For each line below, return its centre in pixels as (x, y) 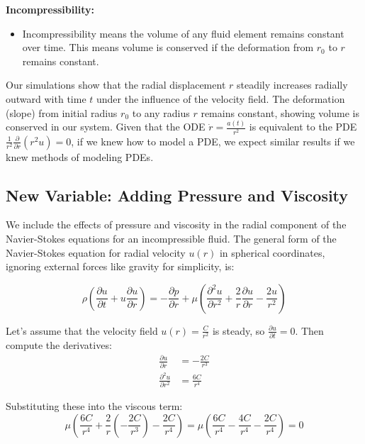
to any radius (161, 112)
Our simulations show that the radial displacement (116, 85)
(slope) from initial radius (62, 112)
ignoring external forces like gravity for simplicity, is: (120, 266)
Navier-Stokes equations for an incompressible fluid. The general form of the (171, 238)
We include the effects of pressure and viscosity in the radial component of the (176, 224)
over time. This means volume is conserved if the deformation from (168, 47)
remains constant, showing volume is (280, 112)
